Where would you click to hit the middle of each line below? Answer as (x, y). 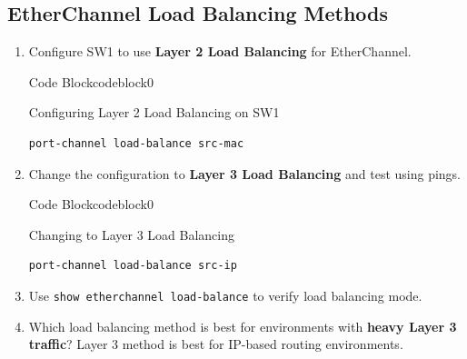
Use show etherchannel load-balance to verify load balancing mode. (225, 295)
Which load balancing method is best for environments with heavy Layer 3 (243, 326)
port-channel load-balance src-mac (136, 143)
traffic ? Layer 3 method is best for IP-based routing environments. (216, 344)
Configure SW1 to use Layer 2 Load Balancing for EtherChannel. (220, 51)
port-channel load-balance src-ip (133, 266)
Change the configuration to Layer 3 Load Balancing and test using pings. (245, 173)
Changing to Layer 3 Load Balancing (131, 234)
